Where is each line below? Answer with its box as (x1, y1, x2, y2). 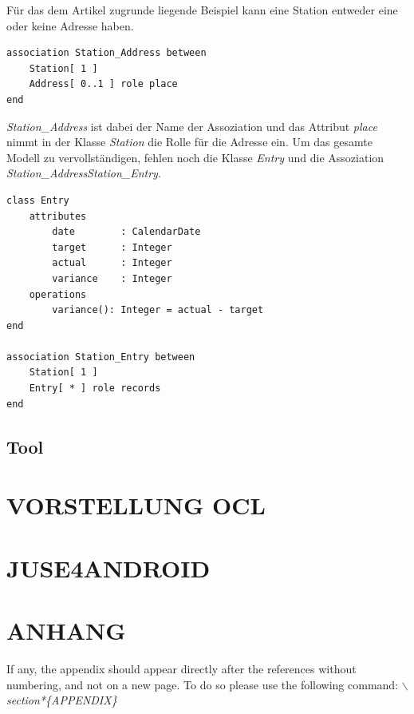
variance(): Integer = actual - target (52, 304, 264, 316)
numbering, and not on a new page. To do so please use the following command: (6, 676, 399, 692)
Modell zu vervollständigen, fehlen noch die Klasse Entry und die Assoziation (6, 149, 384, 165)
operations (29, 288, 87, 300)
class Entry (6, 194, 69, 206)
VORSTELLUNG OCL (6, 489, 266, 522)
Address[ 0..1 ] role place (29, 78, 178, 90)
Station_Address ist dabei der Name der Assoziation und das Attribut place (6, 117, 377, 134)
